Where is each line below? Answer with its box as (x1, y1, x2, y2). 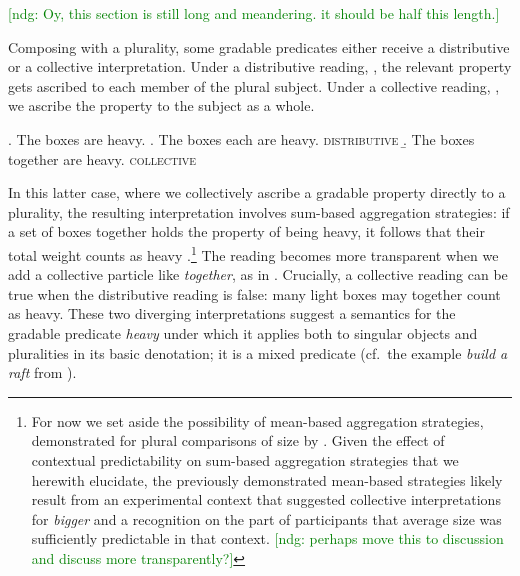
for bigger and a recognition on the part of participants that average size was (31, 508, 502, 529)
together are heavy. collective (8, 148, 197, 169)
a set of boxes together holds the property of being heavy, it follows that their (8, 221, 485, 242)
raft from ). (8, 362, 77, 383)
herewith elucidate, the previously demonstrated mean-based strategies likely (31, 469, 503, 490)
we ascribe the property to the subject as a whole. (8, 95, 315, 116)
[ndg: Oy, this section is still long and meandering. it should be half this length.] (8, 3, 500, 23)
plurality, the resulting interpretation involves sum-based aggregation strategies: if (8, 201, 510, 222)
